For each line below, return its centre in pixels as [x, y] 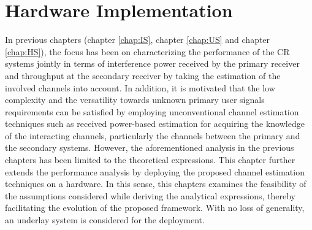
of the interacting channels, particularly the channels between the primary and [153, 135]
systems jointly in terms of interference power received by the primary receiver [152, 63]
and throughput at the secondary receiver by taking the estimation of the [143, 75]
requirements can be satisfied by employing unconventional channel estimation [152, 111]
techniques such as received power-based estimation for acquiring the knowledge [155, 124]
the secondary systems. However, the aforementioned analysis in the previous [150, 148]
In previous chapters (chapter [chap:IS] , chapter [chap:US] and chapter [138, 40]
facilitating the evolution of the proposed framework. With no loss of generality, [155, 208]
